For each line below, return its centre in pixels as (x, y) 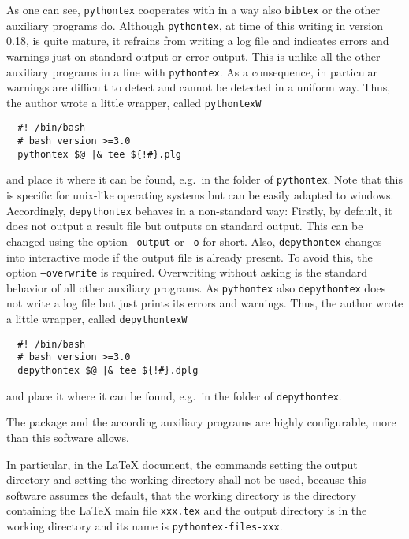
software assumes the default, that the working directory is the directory (181, 494)
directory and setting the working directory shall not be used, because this (186, 480)
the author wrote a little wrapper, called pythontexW (134, 102)
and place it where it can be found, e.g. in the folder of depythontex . (174, 395)
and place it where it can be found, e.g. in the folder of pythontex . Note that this (204, 179)
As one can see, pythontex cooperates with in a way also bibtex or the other (193, 9)
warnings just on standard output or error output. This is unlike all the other (193, 56)
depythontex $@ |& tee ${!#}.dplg (108, 370)
